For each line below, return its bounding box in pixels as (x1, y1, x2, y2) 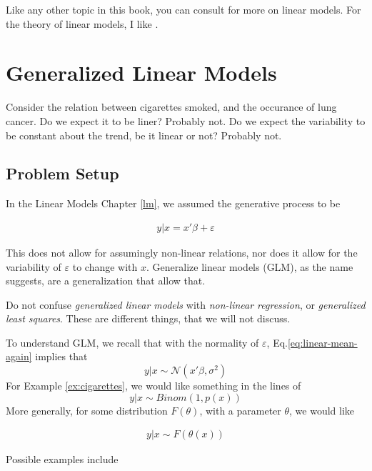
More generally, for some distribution (6, 402, 168, 417)
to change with (72, 259, 138, 274)
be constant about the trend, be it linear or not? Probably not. (6, 127, 282, 142)
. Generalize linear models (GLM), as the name (146, 259, 353, 274)
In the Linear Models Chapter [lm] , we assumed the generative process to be (6, 196, 341, 211)
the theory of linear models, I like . (6, 16, 159, 31)
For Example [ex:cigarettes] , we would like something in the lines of (6, 378, 301, 393)
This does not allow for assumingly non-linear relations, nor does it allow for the (6, 244, 358, 259)
